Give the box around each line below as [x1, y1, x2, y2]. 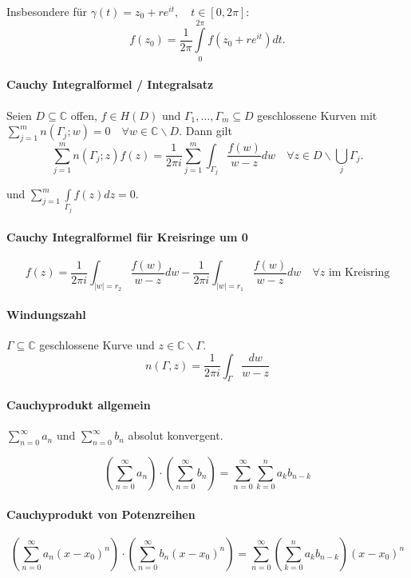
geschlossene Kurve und [39, 337, 155, 353]
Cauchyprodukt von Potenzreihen [6, 505, 196, 522]
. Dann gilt [179, 122, 232, 139]
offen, [70, 106, 97, 123]
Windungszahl [6, 305, 86, 322]
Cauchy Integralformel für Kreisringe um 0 [6, 228, 248, 245]
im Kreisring [328, 267, 390, 279]
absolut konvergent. [128, 427, 223, 444]
